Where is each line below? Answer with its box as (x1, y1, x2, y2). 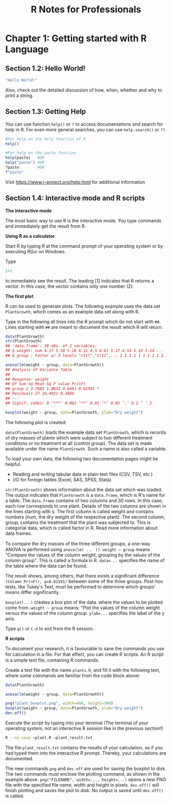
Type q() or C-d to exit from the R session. (5, 625, 94, 632)
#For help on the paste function (5, 150, 77, 155)
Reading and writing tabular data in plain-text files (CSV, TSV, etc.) (12, 471, 153, 477)
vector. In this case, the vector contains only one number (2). (5, 283, 134, 289)
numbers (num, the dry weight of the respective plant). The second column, (5, 514, 165, 520)
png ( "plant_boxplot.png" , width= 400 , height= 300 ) (5, 701, 114, 706)
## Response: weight (5, 377, 50, 382)
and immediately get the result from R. (5, 223, 86, 229)
